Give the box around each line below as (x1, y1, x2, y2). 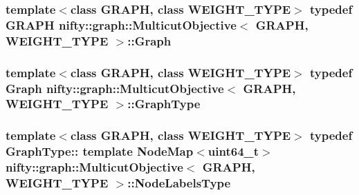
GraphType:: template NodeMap (6, 143, 194, 160)
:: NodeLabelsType (127, 174, 231, 192)
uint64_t (208, 143, 259, 160)
